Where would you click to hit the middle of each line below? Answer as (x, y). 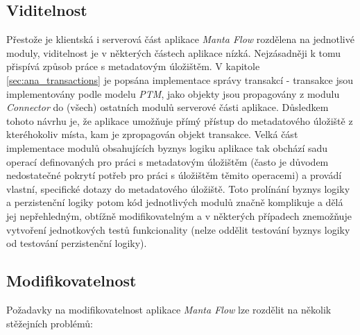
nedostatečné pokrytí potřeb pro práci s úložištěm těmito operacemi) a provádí (174, 175)
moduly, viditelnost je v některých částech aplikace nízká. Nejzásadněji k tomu (174, 52)
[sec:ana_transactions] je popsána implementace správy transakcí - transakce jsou (180, 79)
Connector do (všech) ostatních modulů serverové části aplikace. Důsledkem (168, 107)
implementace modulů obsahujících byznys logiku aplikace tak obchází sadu (167, 147)
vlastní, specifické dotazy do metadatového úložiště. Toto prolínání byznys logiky (178, 188)
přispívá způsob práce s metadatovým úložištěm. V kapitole (133, 66)
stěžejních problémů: (50, 323)
